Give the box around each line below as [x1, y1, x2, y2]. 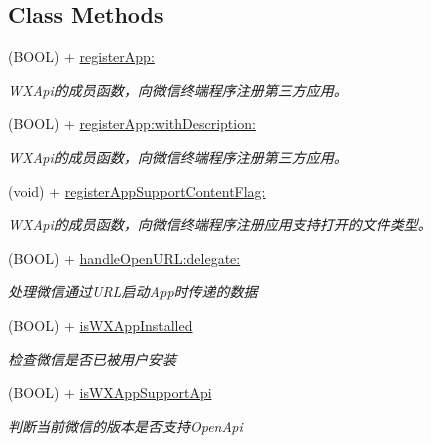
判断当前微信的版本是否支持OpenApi [8, 415, 243, 436]
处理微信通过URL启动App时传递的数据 [8, 281, 258, 302]
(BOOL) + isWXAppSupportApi [8, 382, 212, 403]
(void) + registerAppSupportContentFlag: [8, 180, 266, 201]
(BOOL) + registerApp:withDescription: [8, 113, 256, 134]
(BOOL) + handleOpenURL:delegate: [8, 247, 241, 268]
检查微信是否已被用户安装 [8, 348, 176, 369]
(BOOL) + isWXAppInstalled [8, 314, 193, 335]
